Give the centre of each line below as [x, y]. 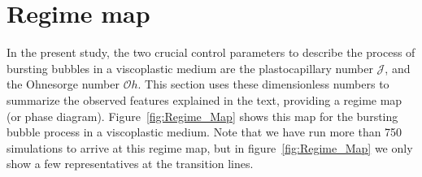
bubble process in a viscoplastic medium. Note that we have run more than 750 [204, 132]
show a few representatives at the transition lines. [130, 164]
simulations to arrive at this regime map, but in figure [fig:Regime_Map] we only [210, 147]
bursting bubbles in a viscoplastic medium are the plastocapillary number [190, 68]
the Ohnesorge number [63, 84]
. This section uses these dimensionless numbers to [263, 84]
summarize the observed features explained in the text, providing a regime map [204, 99]
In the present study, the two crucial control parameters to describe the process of [211, 52]
